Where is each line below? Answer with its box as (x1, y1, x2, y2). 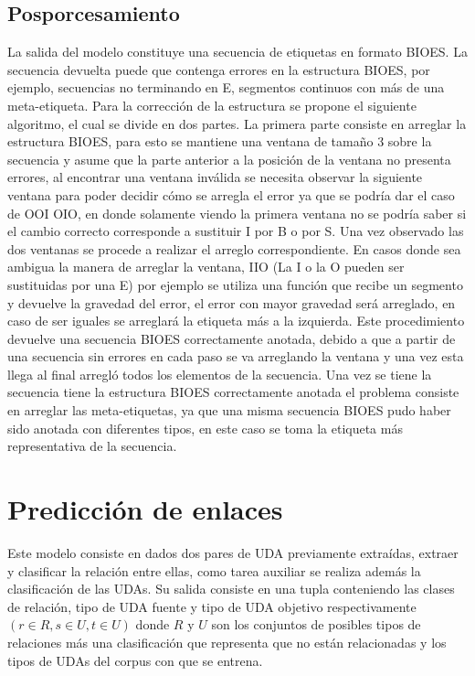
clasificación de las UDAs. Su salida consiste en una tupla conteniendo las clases (7, 579, 455, 598)
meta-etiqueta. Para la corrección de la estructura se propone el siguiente (7, 95, 417, 114)
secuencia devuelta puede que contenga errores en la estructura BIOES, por (7, 59, 430, 79)
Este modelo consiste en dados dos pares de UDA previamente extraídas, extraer (7, 542, 459, 562)
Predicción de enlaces (7, 490, 283, 528)
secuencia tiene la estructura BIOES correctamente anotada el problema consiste (7, 382, 459, 402)
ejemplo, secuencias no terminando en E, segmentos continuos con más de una (7, 78, 445, 97)
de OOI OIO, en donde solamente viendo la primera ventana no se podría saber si (7, 203, 467, 222)
